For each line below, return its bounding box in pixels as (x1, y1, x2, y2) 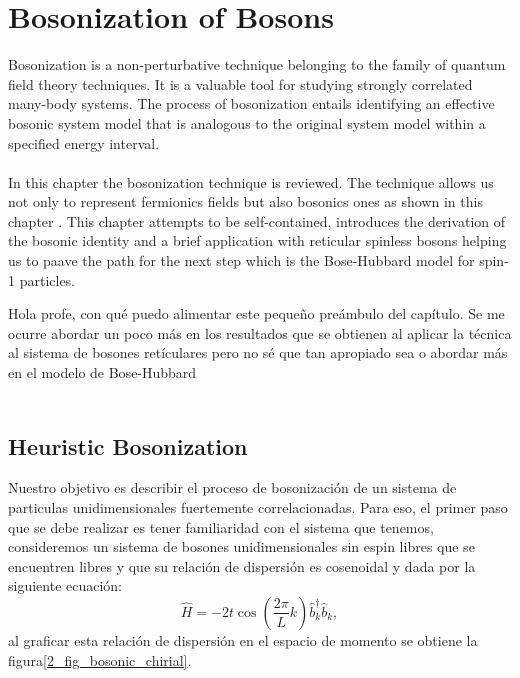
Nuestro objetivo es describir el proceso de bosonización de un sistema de (8, 477, 457, 498)
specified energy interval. (8, 132, 160, 153)
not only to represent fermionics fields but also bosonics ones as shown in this (8, 191, 483, 212)
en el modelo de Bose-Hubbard (8, 362, 197, 383)
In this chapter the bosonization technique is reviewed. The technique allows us (8, 171, 494, 192)
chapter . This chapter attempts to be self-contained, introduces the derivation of (8, 210, 506, 231)
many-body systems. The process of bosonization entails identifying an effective (8, 93, 495, 114)
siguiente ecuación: (8, 575, 123, 596)
